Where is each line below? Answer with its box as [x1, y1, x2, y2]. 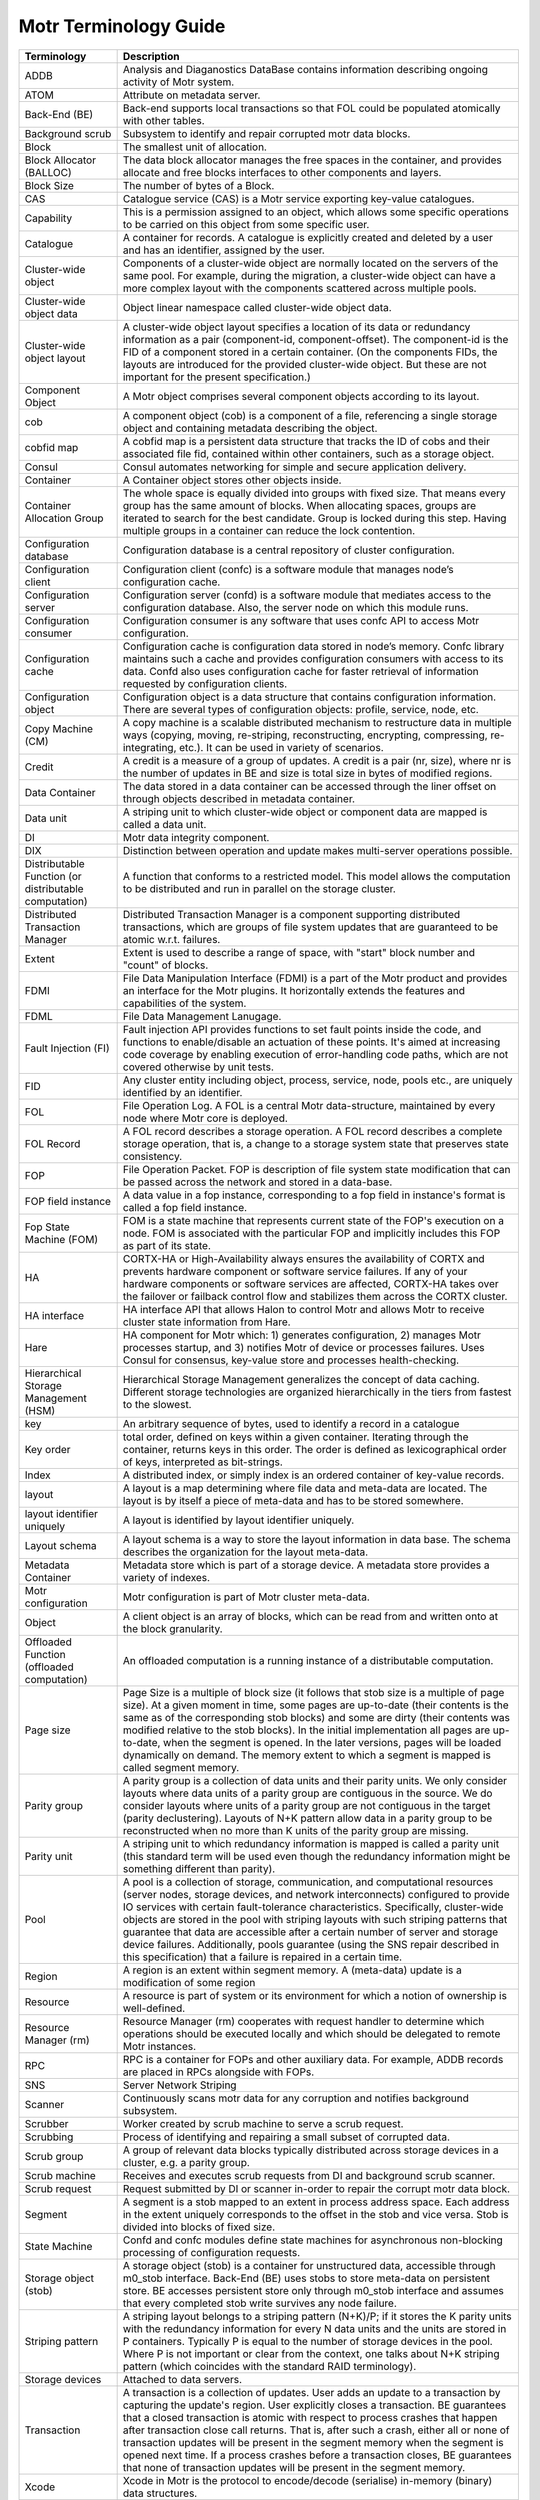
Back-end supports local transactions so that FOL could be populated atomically [122, 101, 501, 115]
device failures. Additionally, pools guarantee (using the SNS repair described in [122, 1937, 500, 1951]
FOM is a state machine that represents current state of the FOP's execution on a [122, 1213, 505, 1227]
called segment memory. [122, 1760, 240, 1774]
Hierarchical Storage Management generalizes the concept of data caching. [122, 1372, 480, 1386]
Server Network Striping [122, 2078, 237, 2092]
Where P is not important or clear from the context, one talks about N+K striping [122, 2346, 500, 2360]
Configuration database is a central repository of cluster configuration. [122, 543, 455, 557]
